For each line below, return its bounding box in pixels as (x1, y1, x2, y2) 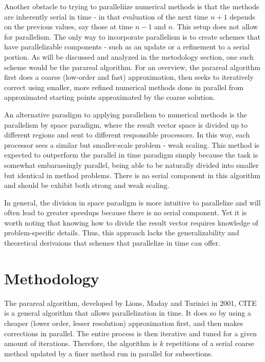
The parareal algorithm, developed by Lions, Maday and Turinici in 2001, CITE (4, 297, 257, 308)
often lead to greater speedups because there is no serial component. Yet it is (4, 207, 247, 218)
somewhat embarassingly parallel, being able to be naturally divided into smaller (4, 159, 259, 170)
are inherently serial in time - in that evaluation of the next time (4, 11, 208, 22)
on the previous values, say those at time (4, 21, 133, 32)
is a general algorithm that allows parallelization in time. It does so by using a (4, 307, 251, 318)
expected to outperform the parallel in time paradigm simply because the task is (4, 149, 258, 160)
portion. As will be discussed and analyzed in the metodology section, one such (4, 51, 254, 62)
